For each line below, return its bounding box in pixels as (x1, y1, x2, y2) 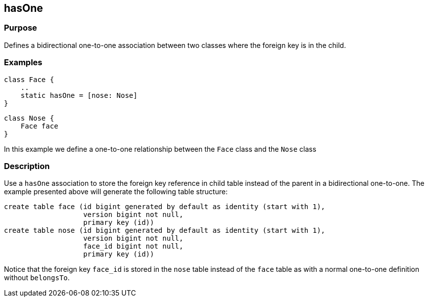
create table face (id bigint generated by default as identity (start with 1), (4, 203, 326, 211)
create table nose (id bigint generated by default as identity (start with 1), (4, 226, 326, 235)
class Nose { (4, 114, 54, 122)
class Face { (4, 75, 54, 84)
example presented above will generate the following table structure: (4, 187, 228, 196)
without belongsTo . (4, 273, 70, 282)
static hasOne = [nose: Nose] (20, 91, 138, 99)
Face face (20, 122, 58, 130)
